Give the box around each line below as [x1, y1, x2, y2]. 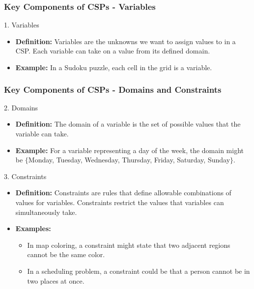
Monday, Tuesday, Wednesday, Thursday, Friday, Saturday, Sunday [28, 155, 230, 165]
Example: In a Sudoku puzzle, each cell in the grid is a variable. [15, 62, 212, 72]
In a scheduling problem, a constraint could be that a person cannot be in [27, 265, 250, 276]
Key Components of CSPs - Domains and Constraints [4, 83, 222, 95]
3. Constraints [4, 171, 47, 181]
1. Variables [4, 20, 39, 30]
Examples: [15, 223, 51, 234]
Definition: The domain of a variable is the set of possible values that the [15, 119, 241, 129]
